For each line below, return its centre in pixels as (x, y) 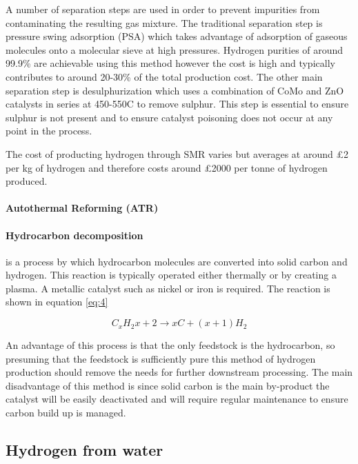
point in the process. (49, 131)
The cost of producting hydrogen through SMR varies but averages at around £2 (177, 153)
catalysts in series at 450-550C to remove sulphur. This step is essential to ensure (177, 104)
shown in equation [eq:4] (57, 302)
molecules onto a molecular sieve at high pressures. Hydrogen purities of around (175, 49)
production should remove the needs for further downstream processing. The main (179, 372)
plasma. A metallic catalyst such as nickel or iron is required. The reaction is (168, 288)
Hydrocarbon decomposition (74, 235)
